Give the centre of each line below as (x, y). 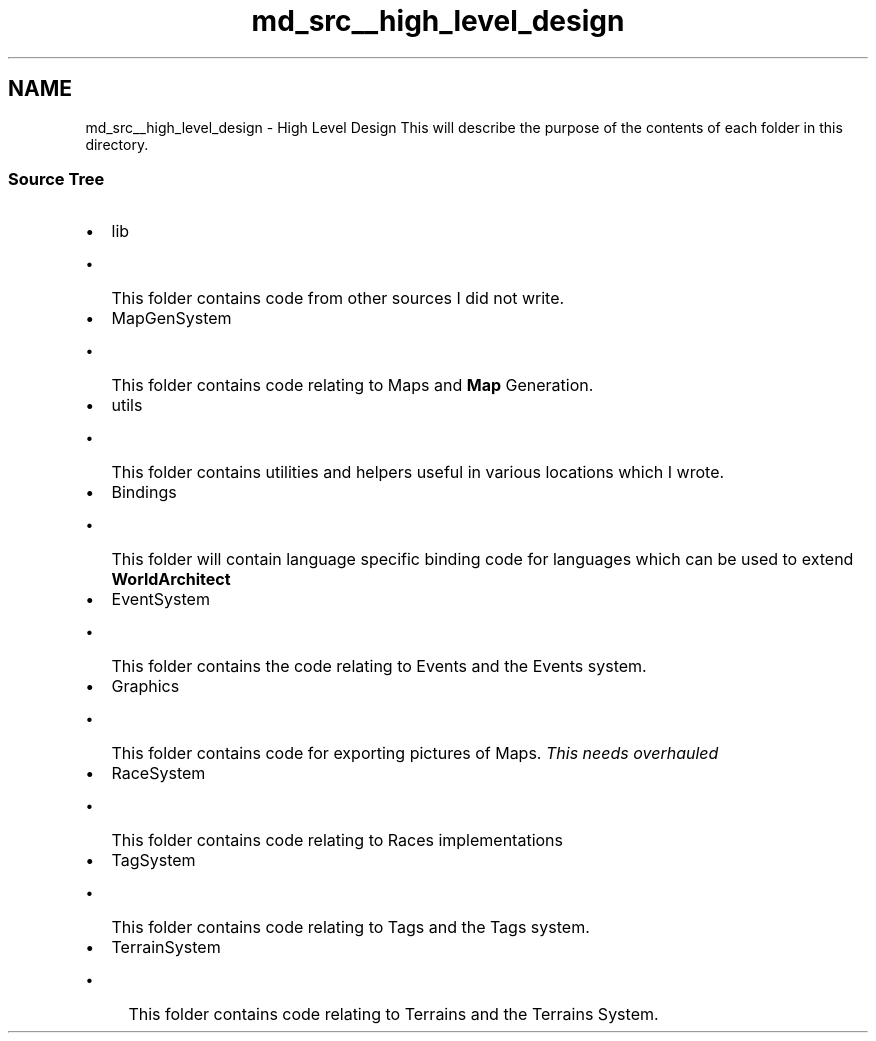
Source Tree (56, 178)
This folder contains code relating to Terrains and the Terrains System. (393, 1014)
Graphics (145, 686)
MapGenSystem (171, 318)
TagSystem (153, 860)
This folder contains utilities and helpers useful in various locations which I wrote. (418, 472)
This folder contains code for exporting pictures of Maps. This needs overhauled (415, 753)
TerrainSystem (166, 947)
